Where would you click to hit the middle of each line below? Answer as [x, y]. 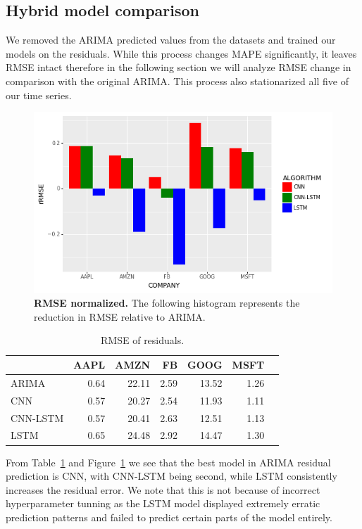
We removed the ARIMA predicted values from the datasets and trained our [171, 40]
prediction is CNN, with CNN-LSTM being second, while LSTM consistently [171, 476]
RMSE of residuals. [143, 340]
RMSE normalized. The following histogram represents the [167, 303]
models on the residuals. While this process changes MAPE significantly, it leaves [181, 53]
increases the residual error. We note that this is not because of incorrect [163, 489]
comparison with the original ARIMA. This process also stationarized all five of [177, 81]
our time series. [39, 95]
